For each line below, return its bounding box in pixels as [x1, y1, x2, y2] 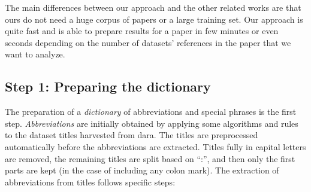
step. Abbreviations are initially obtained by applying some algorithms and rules [5, 117, 298, 129]
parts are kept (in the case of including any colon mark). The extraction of [5, 164, 279, 176]
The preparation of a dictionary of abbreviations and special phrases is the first [5, 105, 297, 118]
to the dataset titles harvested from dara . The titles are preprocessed [5, 129, 258, 141]
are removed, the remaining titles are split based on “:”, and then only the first [5, 152, 295, 164]
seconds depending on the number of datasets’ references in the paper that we [5, 36, 291, 48]
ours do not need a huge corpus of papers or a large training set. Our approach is [5, 13, 303, 25]
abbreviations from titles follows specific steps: [5, 175, 176, 188]
